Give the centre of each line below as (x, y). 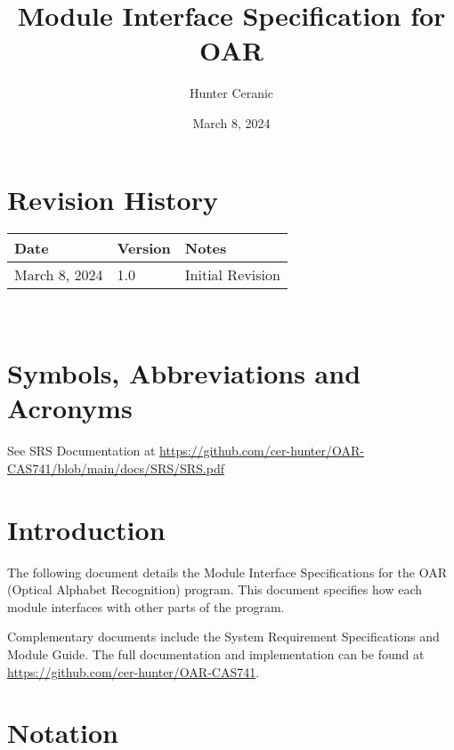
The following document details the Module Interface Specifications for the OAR (227, 572)
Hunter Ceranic (231, 93)
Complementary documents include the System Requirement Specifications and (223, 637)
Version (144, 248)
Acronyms (70, 408)
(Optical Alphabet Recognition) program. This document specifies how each (215, 589)
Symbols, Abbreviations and (184, 373)
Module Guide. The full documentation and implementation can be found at (216, 654)
